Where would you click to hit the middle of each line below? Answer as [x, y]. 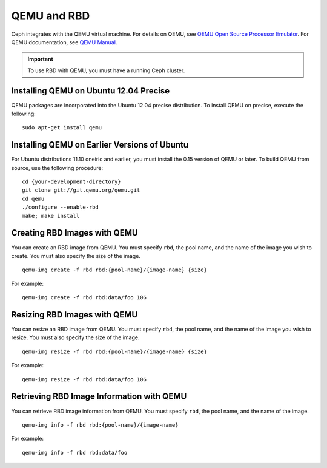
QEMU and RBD [51, 16]
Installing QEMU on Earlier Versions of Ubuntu [100, 145]
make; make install [51, 216]
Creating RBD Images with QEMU [75, 233]
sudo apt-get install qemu [62, 128]
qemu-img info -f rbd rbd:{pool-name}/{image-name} [100, 425]
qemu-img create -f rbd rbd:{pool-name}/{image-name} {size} [114, 270]
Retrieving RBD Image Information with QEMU [99, 397]
